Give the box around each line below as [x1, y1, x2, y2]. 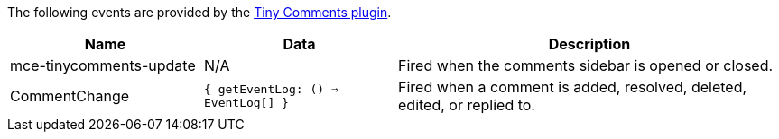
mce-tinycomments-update [10, 56, 196, 74]
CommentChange [10, 87, 130, 105]
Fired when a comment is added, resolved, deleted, [398, 78, 747, 96]
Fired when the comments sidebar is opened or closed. [398, 56, 774, 74]
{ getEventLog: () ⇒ [204, 83, 338, 96]
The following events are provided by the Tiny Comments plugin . [7, 4, 392, 20]
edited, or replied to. [398, 96, 535, 114]
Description [548, 35, 631, 53]
